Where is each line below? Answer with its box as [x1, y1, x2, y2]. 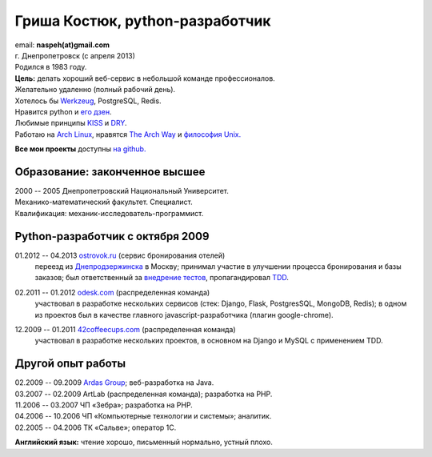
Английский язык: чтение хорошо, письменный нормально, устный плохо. [14, 437, 274, 447]
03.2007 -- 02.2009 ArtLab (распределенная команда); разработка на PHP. [14, 389, 273, 399]
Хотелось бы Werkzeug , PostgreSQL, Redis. [14, 96, 162, 106]
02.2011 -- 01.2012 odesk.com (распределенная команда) [14, 287, 210, 297]
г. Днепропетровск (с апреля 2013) [14, 50, 136, 60]
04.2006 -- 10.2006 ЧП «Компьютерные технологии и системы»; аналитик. [14, 411, 272, 421]
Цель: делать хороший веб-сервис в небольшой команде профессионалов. [14, 73, 275, 83]
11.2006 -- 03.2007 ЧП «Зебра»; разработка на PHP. [14, 400, 194, 410]
